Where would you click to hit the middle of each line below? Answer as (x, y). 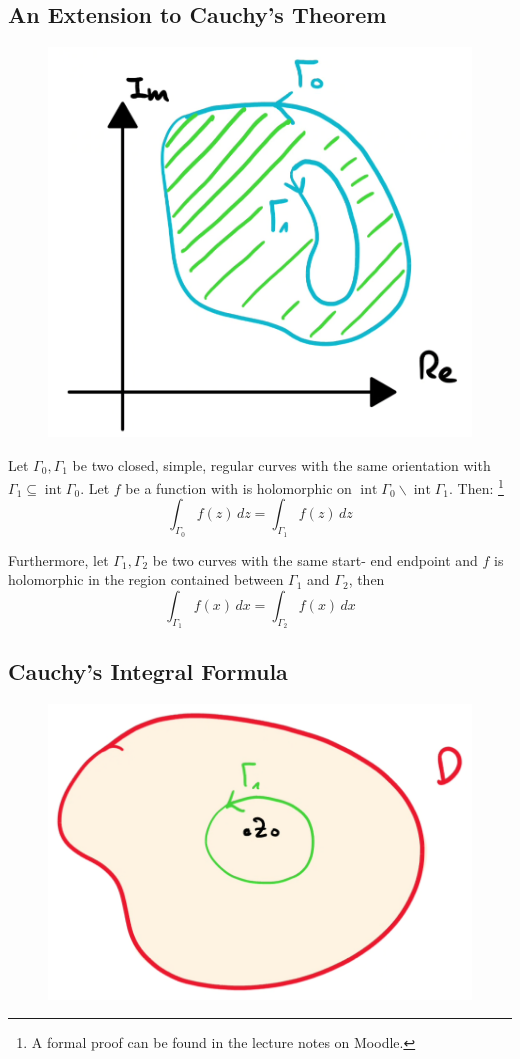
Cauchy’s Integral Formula (148, 671)
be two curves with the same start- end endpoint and (315, 559)
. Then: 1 (476, 486)
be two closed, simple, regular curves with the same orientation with (281, 464)
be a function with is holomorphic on (238, 487)
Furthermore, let (58, 559)
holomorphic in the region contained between (146, 579)
